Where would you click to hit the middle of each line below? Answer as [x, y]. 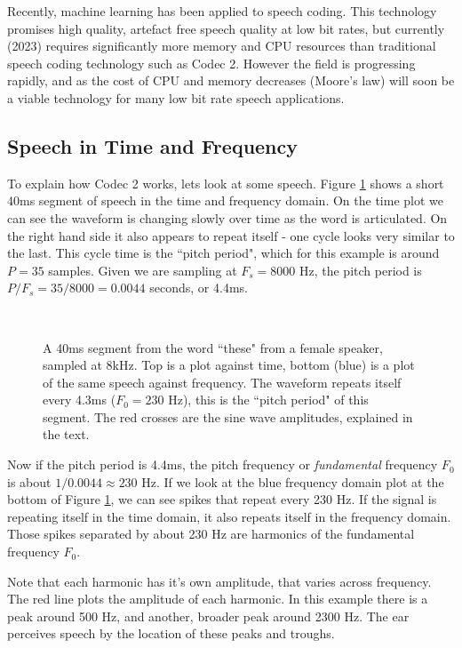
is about [29, 481]
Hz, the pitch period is [360, 270]
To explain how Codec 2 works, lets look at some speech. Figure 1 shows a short [226, 183]
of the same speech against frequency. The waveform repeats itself [222, 382]
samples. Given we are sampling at [143, 270]
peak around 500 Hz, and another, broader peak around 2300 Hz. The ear [208, 616]
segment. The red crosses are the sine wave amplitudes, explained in [228, 416]
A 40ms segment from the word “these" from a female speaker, [213, 347]
